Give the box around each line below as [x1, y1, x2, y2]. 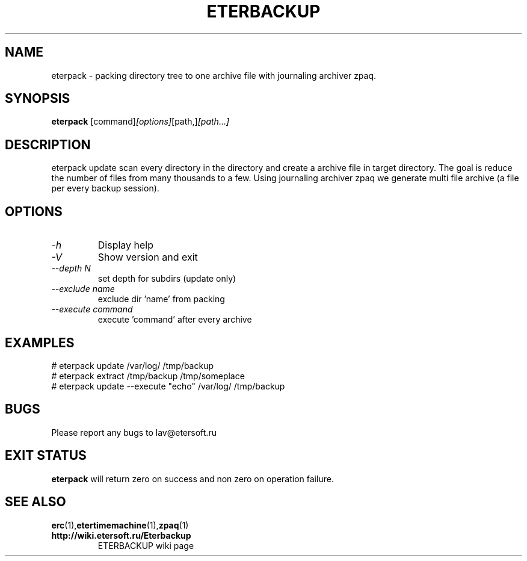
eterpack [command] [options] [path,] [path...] [51, 116, 230, 127]
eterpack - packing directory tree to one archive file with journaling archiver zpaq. [51, 70, 377, 81]
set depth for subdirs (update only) [97, 273, 236, 284]
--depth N [51, 263, 91, 274]
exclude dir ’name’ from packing [97, 294, 225, 305]
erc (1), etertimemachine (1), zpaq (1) [51, 519, 189, 530]
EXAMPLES [5, 335, 75, 350]
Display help [97, 239, 154, 252]
